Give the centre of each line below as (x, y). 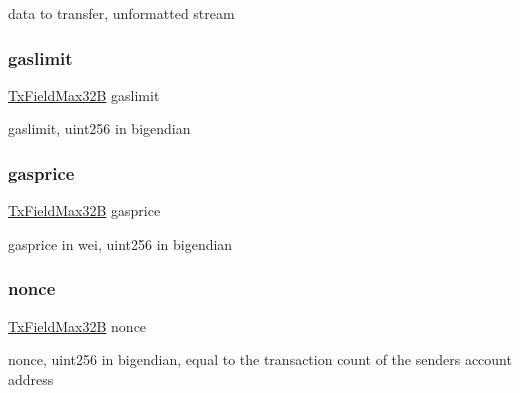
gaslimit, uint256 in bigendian (99, 128)
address (31, 378)
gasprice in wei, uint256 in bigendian (120, 243)
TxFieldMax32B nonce (77, 325)
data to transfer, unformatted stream (121, 13)
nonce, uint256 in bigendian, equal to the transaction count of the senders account (260, 359)
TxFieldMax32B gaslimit (84, 94)
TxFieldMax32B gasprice (84, 210)
